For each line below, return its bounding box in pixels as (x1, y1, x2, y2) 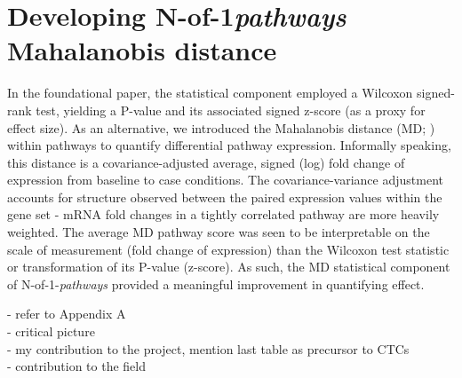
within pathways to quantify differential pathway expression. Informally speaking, (7, 136, 451, 154)
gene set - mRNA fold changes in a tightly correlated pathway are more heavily (7, 205, 440, 224)
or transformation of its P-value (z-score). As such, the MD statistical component (7, 257, 450, 276)
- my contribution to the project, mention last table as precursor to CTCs (7, 339, 410, 358)
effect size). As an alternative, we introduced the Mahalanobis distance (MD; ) (7, 118, 435, 137)
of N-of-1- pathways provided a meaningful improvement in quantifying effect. (7, 274, 425, 293)
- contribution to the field (7, 357, 147, 375)
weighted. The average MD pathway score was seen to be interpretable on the (7, 223, 430, 241)
